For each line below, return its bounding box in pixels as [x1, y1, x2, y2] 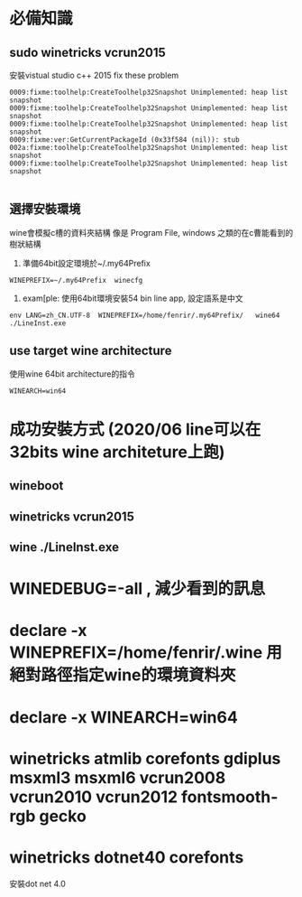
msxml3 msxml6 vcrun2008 [9, 767, 226, 788]
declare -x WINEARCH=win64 [9, 706, 239, 727]
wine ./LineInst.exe [9, 539, 120, 555]
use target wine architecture [9, 343, 172, 359]
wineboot [9, 478, 64, 493]
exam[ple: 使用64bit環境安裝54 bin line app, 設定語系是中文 [22, 293, 243, 304]
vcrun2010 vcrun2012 [9, 787, 178, 807]
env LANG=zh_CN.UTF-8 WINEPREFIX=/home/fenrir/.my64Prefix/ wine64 [9, 311, 280, 320]
